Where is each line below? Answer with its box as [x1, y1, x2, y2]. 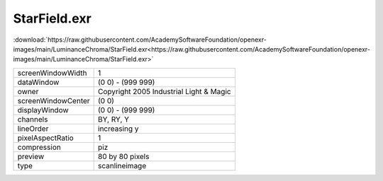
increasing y [98, 124, 139, 134]
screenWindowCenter [17, 95, 90, 105]
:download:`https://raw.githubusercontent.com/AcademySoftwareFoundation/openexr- [13, 35, 267, 44]
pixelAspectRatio [17, 133, 74, 143]
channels [17, 114, 48, 124]
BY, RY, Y [98, 114, 130, 124]
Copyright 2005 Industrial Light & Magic [98, 86, 231, 96]
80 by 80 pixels [98, 151, 150, 161]
